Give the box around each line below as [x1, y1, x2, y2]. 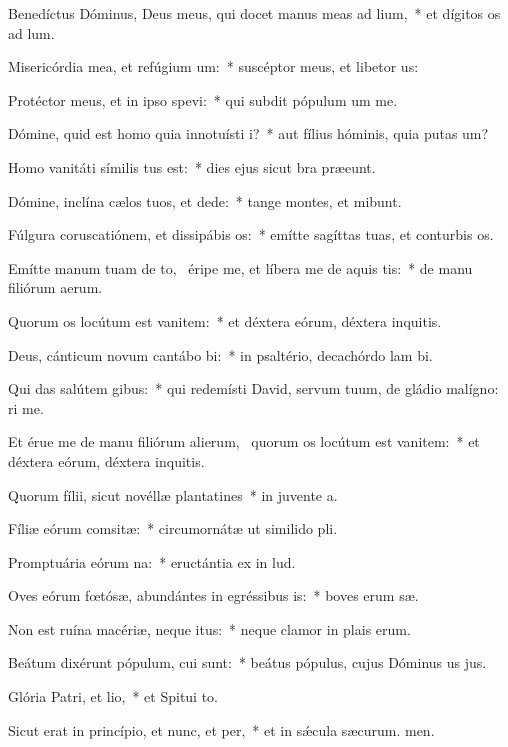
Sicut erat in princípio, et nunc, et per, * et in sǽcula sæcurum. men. [8, 719, 435, 740]
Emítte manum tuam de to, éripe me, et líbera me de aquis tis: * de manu [8, 257, 473, 278]
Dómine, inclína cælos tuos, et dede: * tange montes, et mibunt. [8, 190, 402, 211]
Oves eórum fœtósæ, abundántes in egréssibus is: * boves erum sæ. [8, 585, 419, 606]
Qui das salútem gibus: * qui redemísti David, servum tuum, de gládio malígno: [8, 378, 499, 399]
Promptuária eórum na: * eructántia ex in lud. [8, 551, 296, 572]
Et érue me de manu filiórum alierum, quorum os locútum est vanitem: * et [8, 431, 480, 452]
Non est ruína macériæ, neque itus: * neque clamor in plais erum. [8, 618, 411, 639]
